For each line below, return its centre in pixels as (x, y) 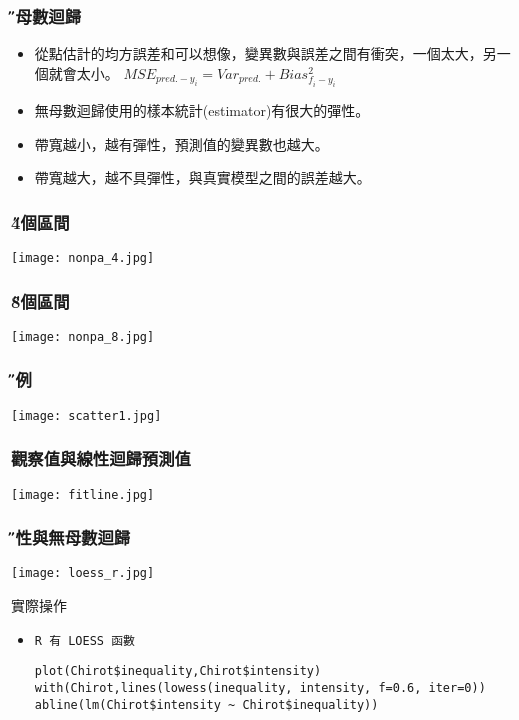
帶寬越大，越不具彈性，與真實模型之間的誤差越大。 (202, 177)
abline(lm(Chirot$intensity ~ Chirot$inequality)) (206, 704)
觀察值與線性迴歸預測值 (101, 458)
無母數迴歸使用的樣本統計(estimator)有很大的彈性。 (202, 109)
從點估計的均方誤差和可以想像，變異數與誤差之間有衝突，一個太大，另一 (272, 53)
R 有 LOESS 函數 (84, 640)
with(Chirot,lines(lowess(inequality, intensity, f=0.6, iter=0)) (260, 687)
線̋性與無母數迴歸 (71, 537)
